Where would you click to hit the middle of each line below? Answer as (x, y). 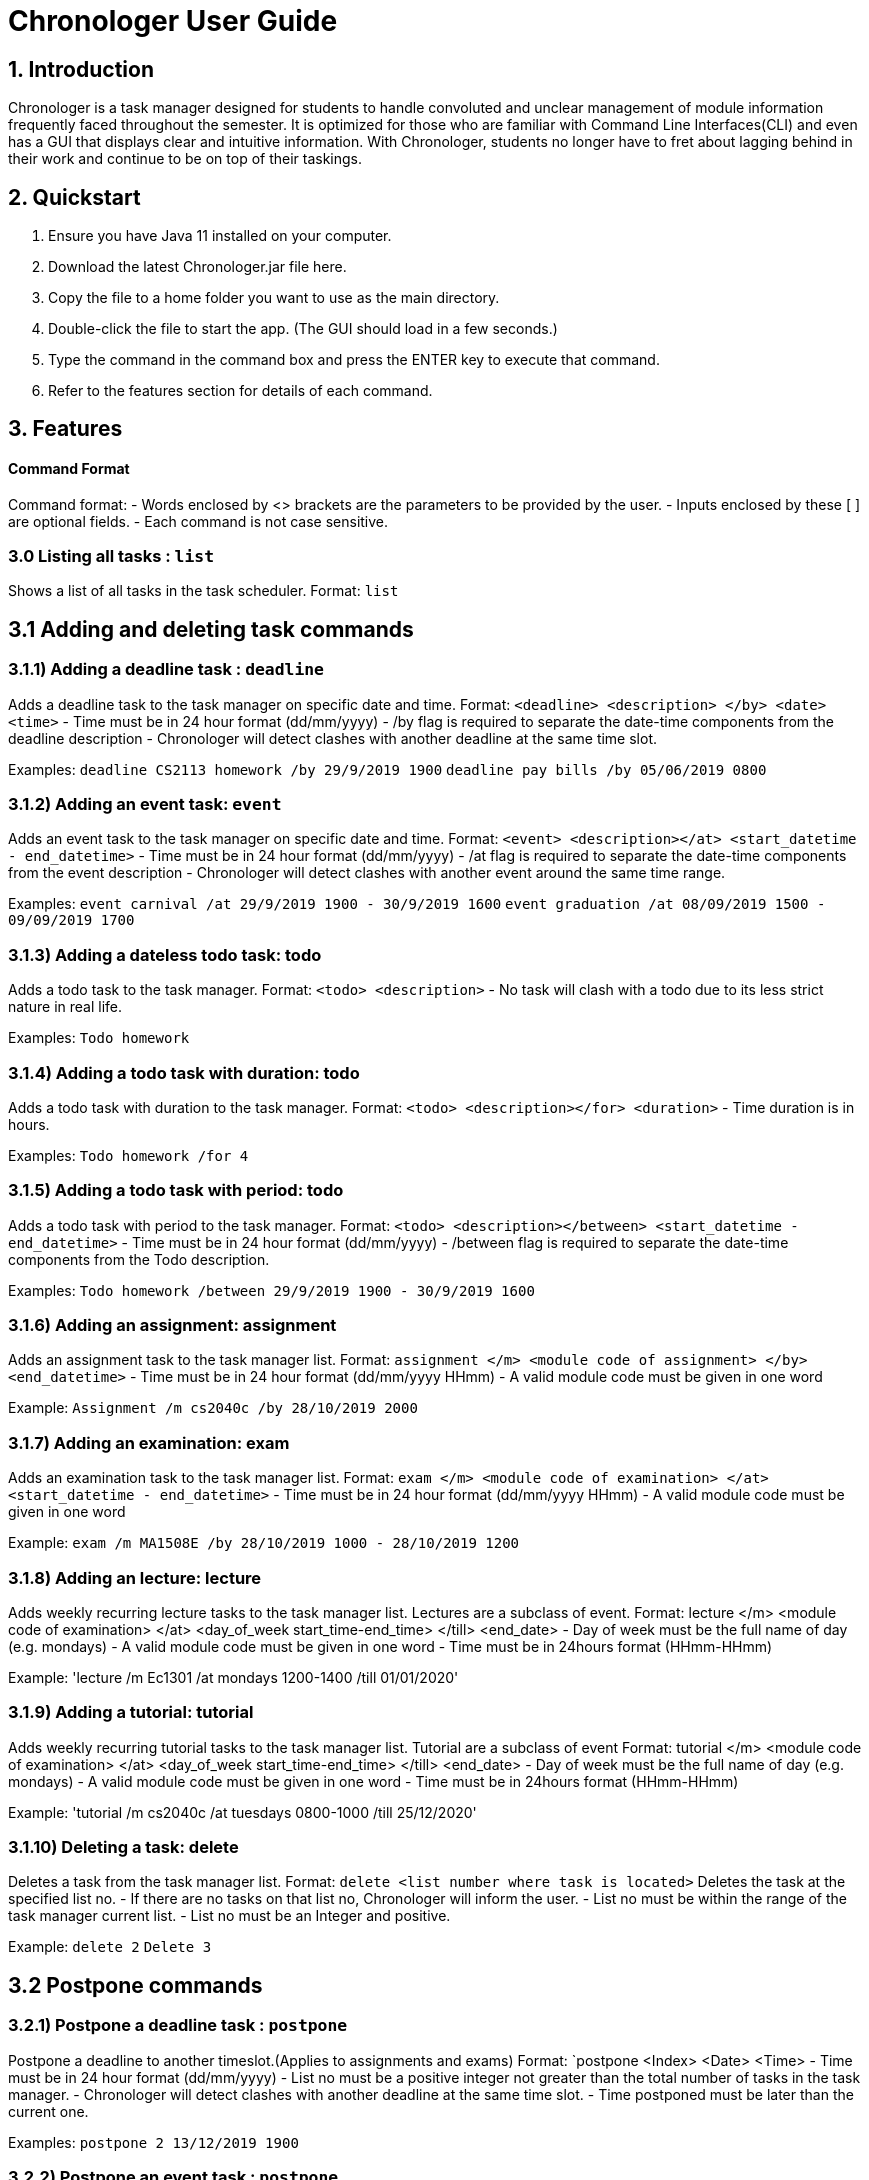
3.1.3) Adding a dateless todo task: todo (165, 954)
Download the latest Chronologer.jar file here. (197, 267)
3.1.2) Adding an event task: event (145, 804)
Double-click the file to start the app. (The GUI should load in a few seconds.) (303, 329)
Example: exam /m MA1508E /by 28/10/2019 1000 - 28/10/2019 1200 (264, 1543)
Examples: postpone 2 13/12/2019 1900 (153, 2142)
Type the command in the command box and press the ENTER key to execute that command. (354, 360)
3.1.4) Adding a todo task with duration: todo (184, 1072)
